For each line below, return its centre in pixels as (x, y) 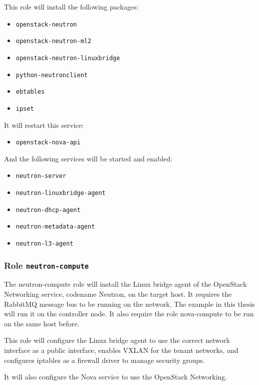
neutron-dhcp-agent (48, 210)
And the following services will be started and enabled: (88, 158)
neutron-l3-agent (45, 244)
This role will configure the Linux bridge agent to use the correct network (117, 340)
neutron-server (41, 176)
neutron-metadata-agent (55, 227)
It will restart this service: (44, 125)
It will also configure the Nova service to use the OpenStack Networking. (116, 377)
